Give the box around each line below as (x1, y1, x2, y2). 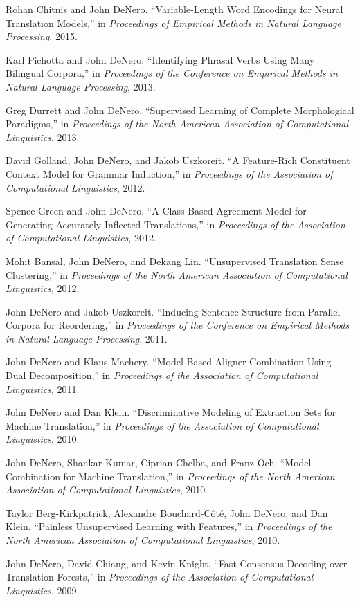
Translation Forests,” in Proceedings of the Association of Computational (6, 569, 314, 584)
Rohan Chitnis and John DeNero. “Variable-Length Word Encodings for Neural (6, 2, 343, 16)
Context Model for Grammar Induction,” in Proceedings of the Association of (6, 166, 333, 181)
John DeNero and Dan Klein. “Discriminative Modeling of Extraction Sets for (6, 405, 336, 419)
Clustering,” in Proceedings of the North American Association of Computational (6, 267, 348, 282)
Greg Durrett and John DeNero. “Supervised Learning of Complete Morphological (6, 102, 354, 117)
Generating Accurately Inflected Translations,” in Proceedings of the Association (6, 217, 345, 231)
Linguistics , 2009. (6, 583, 80, 597)
